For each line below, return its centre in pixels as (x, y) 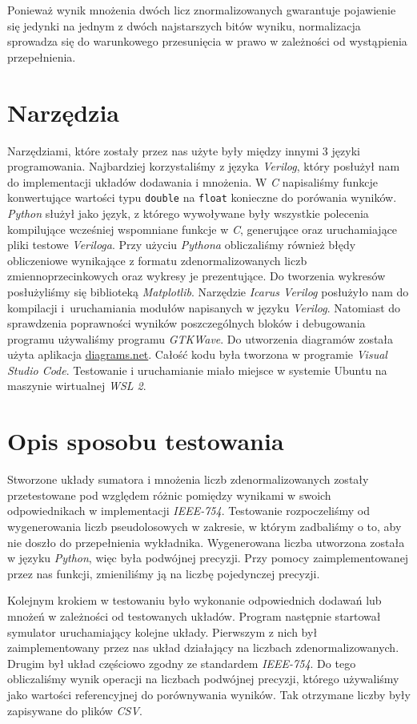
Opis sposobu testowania (146, 441)
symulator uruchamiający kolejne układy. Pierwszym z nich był (162, 631)
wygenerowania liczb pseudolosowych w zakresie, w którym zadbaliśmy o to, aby (204, 526)
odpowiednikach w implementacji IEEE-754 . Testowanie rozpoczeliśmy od (188, 511)
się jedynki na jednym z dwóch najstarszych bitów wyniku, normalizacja (184, 25)
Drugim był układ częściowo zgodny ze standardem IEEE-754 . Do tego (182, 663)
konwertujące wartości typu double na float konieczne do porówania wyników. (202, 197)
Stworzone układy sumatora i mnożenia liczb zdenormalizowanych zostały (188, 479)
